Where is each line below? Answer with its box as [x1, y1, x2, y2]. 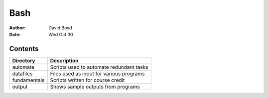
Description [50, 57, 79, 64]
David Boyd [48, 25, 72, 31]
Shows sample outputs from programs [50, 83, 140, 90]
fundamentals [12, 77, 45, 84]
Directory [12, 57, 35, 64]
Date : [9, 31, 21, 37]
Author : [9, 25, 26, 31]
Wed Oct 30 [48, 31, 73, 37]
